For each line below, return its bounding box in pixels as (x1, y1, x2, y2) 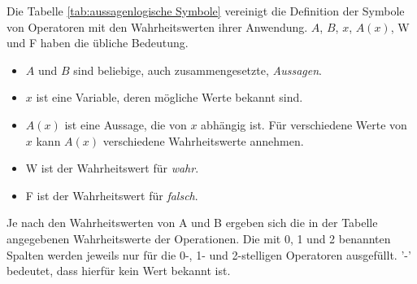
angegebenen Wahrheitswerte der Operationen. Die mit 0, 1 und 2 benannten (7, 229, 391, 247)
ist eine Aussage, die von (64, 116, 187, 133)
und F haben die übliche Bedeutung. (7, 34, 189, 51)
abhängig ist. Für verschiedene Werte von (201, 116, 407, 133)
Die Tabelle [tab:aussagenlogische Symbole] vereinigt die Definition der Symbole (7, 2, 405, 19)
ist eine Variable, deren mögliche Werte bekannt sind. (36, 89, 303, 106)
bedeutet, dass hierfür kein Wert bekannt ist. (7, 262, 231, 279)
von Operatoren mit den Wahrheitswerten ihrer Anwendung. (7, 18, 308, 35)
